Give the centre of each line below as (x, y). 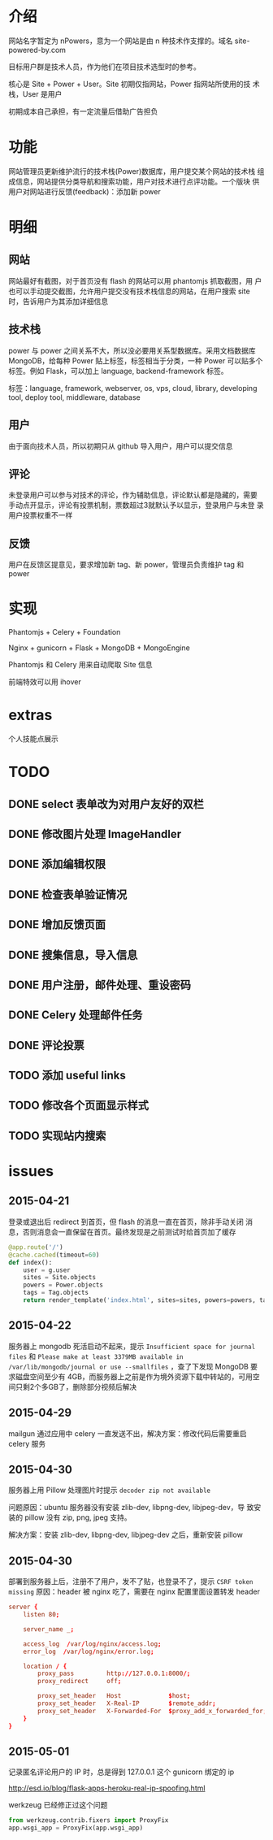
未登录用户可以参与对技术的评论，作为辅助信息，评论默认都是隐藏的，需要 (133, 495)
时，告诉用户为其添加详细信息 (58, 301)
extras (30, 715)
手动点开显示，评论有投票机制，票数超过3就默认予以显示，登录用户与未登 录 (136, 506)
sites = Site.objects (59, 1278)
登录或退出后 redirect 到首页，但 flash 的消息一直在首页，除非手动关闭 (126, 1222)
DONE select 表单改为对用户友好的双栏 (106, 804)
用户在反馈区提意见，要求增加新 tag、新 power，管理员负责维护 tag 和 (126, 565)
